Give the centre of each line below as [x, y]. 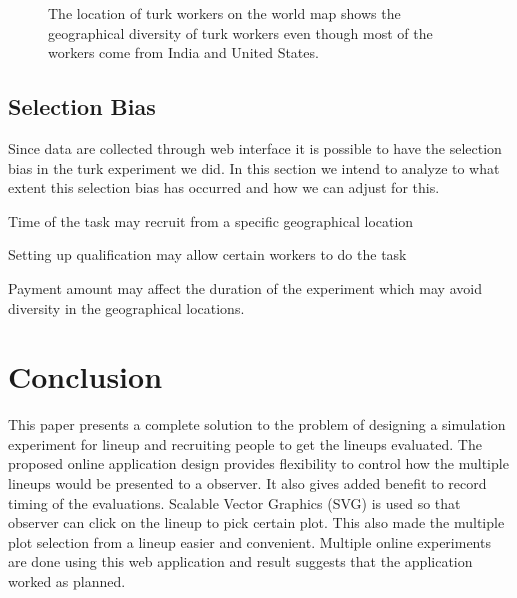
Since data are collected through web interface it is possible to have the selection [255, 147]
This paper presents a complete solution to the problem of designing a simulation [257, 424]
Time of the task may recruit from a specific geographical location [211, 220]
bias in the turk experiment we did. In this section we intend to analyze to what [254, 167]
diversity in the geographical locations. [126, 307]
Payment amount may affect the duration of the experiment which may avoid [245, 287]
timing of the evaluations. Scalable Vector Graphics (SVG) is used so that [234, 502]
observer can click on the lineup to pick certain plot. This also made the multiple [256, 522]
